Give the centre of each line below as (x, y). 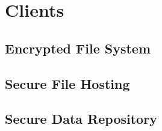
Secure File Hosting (67, 83)
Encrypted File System (78, 48)
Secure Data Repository (81, 119)
